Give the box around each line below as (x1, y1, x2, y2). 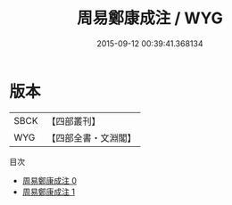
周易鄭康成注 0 (21, 175, 78, 185)
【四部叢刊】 (46, 115, 101, 127)
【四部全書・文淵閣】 (46, 131, 137, 143)
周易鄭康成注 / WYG (77, 8, 223, 29)
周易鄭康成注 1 (21, 186, 76, 197)
